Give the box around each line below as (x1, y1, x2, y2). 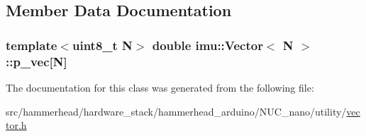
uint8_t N (72, 36, 133, 54)
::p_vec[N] (6, 52, 67, 70)
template (6, 36, 57, 54)
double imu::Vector (152, 36, 263, 54)
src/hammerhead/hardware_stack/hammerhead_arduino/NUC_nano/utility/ (6, 104, 347, 118)
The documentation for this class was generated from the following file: (6, 80, 314, 94)
